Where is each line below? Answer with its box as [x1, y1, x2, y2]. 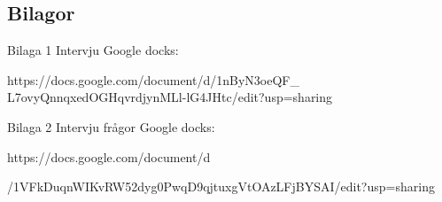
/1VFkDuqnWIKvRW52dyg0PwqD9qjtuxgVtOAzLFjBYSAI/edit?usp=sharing [7, 177, 435, 196]
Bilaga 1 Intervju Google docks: [7, 41, 179, 59]
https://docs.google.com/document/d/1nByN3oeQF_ [7, 70, 299, 89]
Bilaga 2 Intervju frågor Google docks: [7, 117, 215, 136]
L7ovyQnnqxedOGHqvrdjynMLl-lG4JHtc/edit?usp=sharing [7, 88, 333, 106]
